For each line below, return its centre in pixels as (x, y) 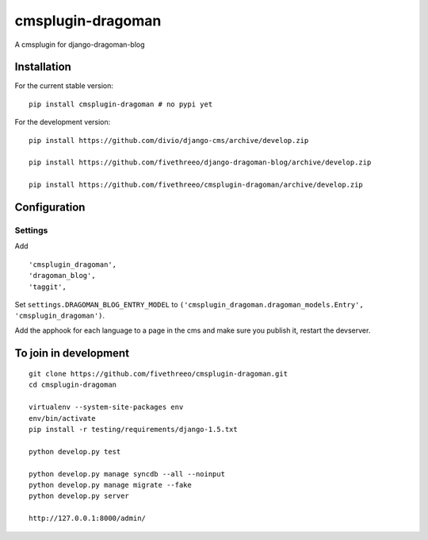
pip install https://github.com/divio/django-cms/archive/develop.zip (169, 140)
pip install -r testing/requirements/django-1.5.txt (133, 430)
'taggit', (48, 287)
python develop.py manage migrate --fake (110, 485)
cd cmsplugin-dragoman (73, 385)
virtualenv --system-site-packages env (106, 407)
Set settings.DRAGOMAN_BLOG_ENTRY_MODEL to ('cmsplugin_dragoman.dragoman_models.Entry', (189, 304)
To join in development (72, 353)
